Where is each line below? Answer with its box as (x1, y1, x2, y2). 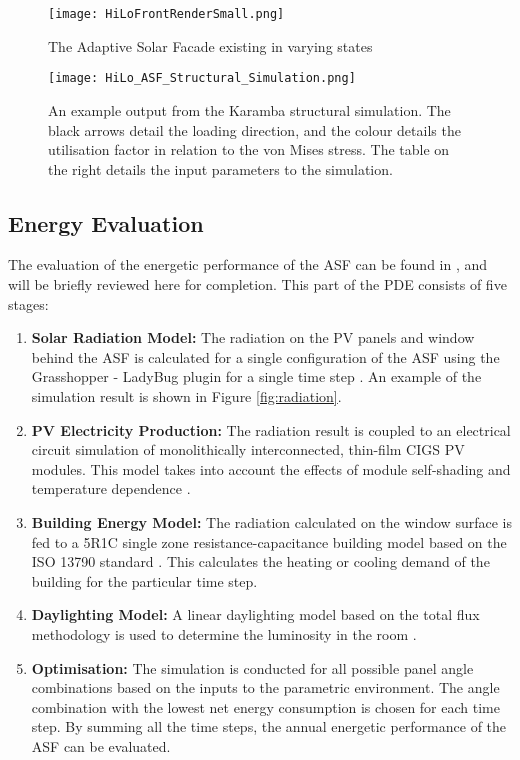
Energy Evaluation (8, 207, 204, 238)
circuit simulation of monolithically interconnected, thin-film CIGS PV (31, 439, 465, 460)
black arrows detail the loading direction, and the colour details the (48, 119, 461, 140)
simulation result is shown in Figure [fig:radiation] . (31, 386, 342, 407)
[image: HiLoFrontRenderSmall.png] (48, 7, 285, 21)
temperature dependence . (31, 478, 191, 499)
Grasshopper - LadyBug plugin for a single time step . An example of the (31, 366, 482, 387)
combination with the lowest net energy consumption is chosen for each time (31, 696, 500, 717)
